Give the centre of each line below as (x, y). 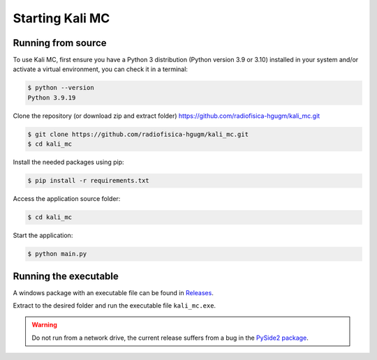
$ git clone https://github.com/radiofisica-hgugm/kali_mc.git (138, 134)
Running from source (60, 43)
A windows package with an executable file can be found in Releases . (113, 292)
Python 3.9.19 (52, 97)
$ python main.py (57, 254)
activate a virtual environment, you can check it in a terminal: (101, 69)
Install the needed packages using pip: (69, 162)
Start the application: (43, 235)
